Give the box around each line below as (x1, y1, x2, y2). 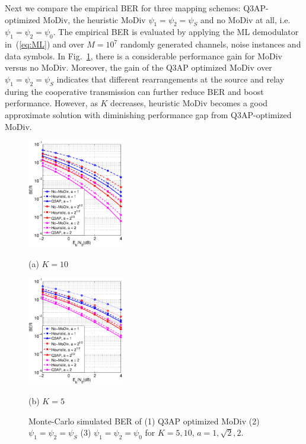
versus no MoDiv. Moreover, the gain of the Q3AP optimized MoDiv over (5, 61, 272, 74)
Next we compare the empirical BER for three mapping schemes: (5, 2, 241, 14)
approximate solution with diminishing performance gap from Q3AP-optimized (5, 108, 292, 120)
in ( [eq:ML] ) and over (5, 38, 84, 50)
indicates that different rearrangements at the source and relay (56, 72, 285, 85)
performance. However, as (5, 97, 98, 109)
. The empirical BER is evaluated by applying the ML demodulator (53, 26, 299, 38)
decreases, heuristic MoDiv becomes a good (110, 97, 268, 109)
